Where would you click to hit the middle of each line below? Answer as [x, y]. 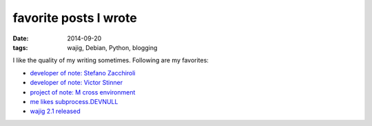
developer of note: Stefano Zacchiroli [83, 73]
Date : [21, 38]
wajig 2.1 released [55, 111]
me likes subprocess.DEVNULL [74, 101]
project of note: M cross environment [83, 92]
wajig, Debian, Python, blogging [112, 47]
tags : [20, 47]
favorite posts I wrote [75, 18]
